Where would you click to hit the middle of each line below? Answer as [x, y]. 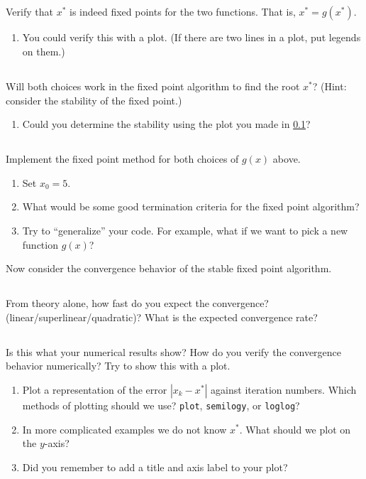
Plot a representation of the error [95, 389]
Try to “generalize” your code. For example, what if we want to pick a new [185, 230]
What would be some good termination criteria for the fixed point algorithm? [191, 206]
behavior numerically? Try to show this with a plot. [118, 366]
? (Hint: [329, 86]
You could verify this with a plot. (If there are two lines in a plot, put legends [192, 37]
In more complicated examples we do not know [124, 429]
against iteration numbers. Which [284, 389]
